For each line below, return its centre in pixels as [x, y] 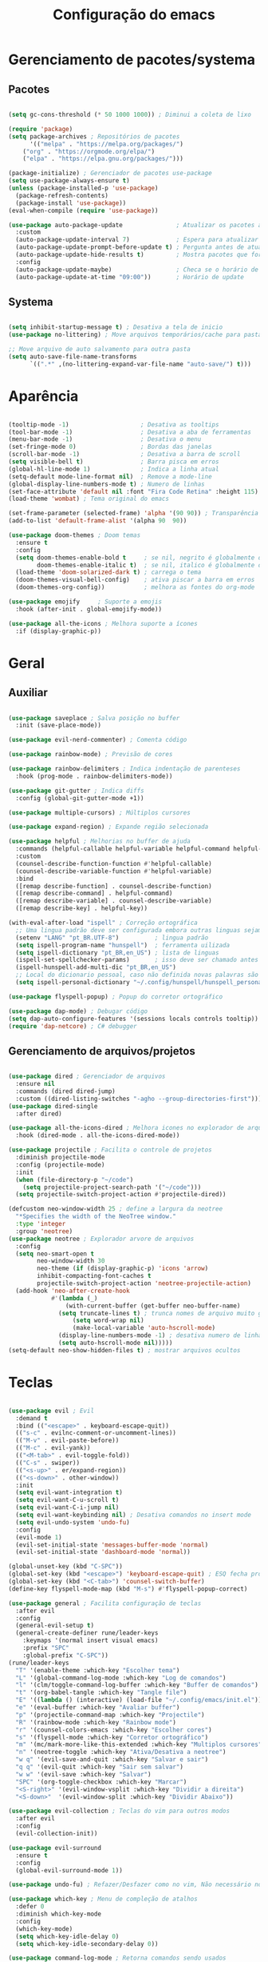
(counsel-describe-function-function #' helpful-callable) [114, 863]
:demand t [32, 1418]
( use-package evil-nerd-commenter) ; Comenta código [98, 740]
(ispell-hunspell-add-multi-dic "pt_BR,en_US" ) [96, 967]
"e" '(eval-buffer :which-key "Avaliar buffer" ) [98, 1708]
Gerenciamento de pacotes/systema [132, 60]
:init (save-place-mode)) [59, 726]
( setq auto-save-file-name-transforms [73, 356]
